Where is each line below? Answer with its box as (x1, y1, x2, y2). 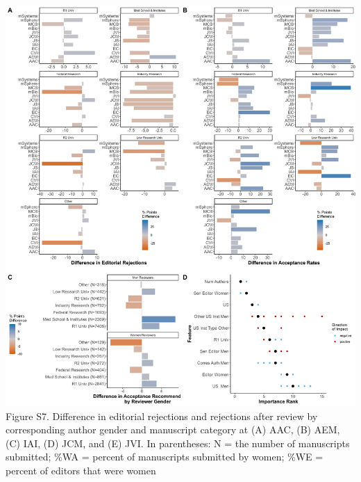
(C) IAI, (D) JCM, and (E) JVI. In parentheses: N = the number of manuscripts (6, 435, 350, 450)
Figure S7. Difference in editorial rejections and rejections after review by (6, 408, 318, 423)
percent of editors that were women (6, 463, 156, 477)
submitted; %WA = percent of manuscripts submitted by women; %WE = (6, 449, 324, 464)
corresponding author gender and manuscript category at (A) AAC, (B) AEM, (6, 422, 340, 437)
